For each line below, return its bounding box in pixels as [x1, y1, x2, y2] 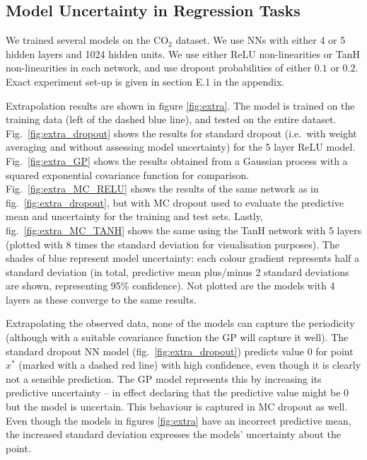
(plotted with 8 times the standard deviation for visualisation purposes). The [6, 236, 339, 251]
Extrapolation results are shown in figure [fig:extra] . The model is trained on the [6, 98, 355, 113]
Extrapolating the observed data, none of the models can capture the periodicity [6, 316, 355, 330]
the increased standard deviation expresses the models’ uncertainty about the [6, 427, 341, 442]
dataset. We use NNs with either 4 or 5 [175, 33, 346, 47]
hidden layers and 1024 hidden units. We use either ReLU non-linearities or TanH [6, 46, 360, 61]
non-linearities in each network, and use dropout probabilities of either [6, 60, 312, 75]
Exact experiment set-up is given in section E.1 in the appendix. [6, 74, 285, 88]
